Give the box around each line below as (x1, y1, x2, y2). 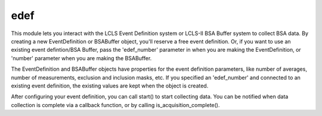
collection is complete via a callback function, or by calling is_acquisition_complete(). (11, 101, 220, 108)
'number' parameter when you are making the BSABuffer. (11, 54, 152, 62)
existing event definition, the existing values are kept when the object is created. (11, 82, 209, 89)
